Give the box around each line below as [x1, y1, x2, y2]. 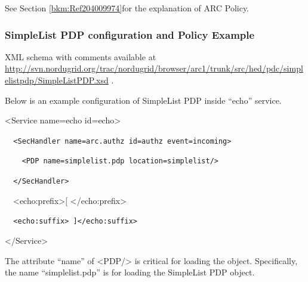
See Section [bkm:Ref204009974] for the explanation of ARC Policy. [5, 2, 250, 14]
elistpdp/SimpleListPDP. [5, 74, 97, 86]
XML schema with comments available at [5, 50, 156, 63]
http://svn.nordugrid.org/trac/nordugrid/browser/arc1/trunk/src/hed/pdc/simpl [5, 62, 303, 75]
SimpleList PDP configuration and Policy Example [5, 27, 255, 42]
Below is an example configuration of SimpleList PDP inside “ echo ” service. [5, 94, 282, 106]
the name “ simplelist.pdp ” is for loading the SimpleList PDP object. [5, 266, 255, 278]
